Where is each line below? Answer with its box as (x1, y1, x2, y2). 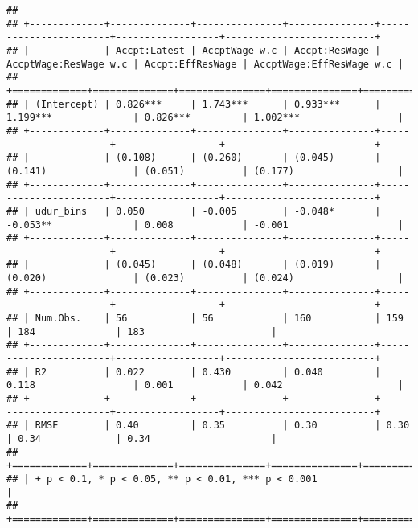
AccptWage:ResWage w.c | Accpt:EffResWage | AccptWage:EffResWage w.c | (6, 58, 404, 70)
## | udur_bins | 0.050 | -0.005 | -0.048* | (6, 205, 381, 217)
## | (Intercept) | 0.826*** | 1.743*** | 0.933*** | (6, 98, 381, 110)
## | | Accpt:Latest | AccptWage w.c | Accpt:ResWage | (6, 44, 381, 56)
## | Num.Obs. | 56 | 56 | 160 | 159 (6, 313, 404, 325)
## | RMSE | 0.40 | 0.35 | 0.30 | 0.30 (6, 420, 410, 432)
